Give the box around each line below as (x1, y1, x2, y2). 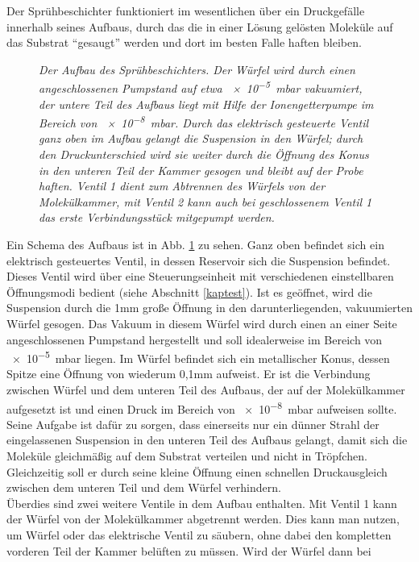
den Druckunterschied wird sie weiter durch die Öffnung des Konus (39, 146, 369, 163)
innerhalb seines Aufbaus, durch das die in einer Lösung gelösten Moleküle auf (6, 18, 393, 35)
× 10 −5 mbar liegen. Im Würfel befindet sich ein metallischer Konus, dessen (11, 348, 390, 366)
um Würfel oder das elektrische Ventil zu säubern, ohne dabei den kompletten (6, 527, 392, 543)
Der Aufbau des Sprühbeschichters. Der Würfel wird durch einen (39, 60, 355, 77)
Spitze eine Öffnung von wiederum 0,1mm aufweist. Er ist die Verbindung (6, 365, 371, 382)
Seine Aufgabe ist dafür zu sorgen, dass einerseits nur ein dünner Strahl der (6, 415, 380, 432)
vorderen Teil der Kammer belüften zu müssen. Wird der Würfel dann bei (6, 542, 371, 559)
